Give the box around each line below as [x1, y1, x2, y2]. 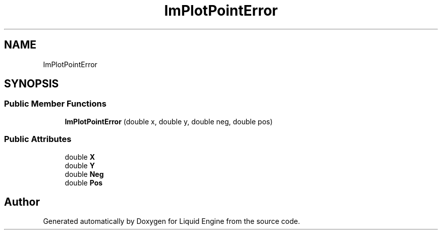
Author [4, 195, 40, 208]
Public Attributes [4, 134, 72, 145]
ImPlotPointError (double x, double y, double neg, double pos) [65, 117, 273, 126]
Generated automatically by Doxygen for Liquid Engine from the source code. [43, 217, 300, 226]
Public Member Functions [4, 99, 106, 109]
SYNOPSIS [4, 77, 59, 90]
